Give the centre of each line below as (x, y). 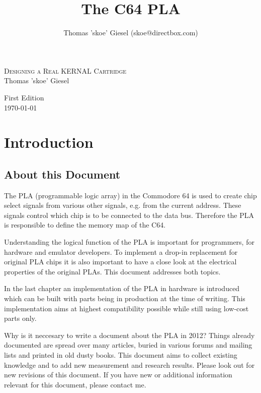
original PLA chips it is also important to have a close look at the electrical (120, 262)
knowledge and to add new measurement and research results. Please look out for (129, 364)
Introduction (49, 142)
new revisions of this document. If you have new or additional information (118, 375)
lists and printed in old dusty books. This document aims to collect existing (121, 354)
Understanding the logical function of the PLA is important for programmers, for (129, 242)
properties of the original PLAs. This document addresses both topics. (112, 271)
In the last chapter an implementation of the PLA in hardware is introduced (122, 288)
